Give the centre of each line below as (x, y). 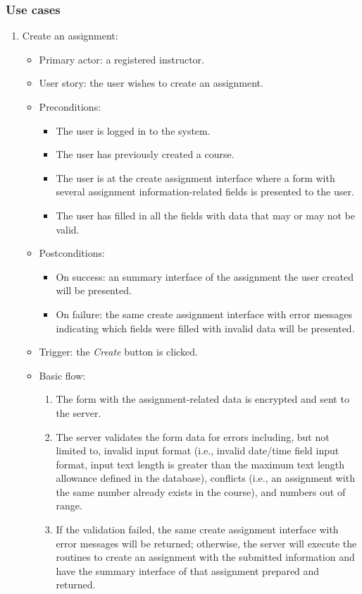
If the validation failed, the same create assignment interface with (197, 529)
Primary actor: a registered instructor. (121, 59)
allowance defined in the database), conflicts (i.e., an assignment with (205, 478)
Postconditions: (72, 253)
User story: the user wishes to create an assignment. (151, 83)
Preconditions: (70, 107)
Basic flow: (62, 375)
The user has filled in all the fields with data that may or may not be (205, 215)
